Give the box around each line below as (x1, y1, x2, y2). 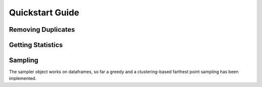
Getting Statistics (9, 41, 63, 49)
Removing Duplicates (9, 25, 75, 34)
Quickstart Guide (9, 7, 80, 18)
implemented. (9, 75, 36, 81)
